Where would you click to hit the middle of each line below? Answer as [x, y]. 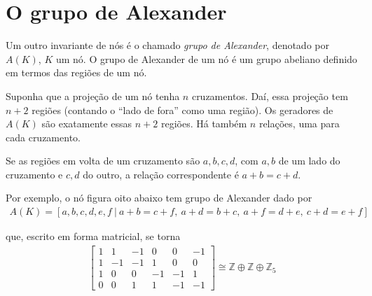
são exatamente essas [87, 124]
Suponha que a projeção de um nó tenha [93, 96]
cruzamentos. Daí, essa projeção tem [270, 96]
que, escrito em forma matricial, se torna [93, 236]
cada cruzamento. [43, 137]
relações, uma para [299, 124]
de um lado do [309, 161]
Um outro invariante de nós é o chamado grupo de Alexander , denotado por [167, 45]
